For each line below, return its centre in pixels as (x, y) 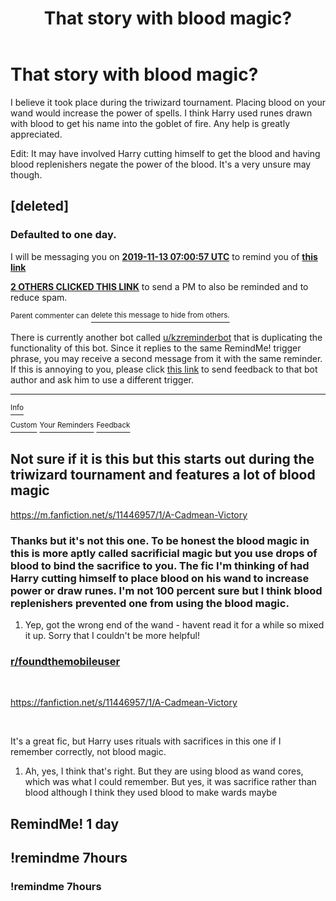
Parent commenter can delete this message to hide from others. (120, 315)
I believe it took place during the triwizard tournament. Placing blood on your (168, 102)
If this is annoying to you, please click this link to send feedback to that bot (164, 369)
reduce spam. (39, 297)
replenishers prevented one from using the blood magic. (150, 603)
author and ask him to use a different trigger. (102, 380)
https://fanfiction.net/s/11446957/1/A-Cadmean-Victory (124, 703)
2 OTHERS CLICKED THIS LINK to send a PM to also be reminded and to (159, 286)
